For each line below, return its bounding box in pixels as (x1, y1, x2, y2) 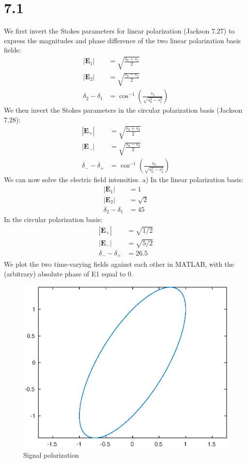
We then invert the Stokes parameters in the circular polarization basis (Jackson (4, 105, 243, 115)
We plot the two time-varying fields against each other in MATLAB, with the (4, 259, 234, 269)
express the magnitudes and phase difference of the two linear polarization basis (4, 35, 241, 45)
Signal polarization (23, 450, 79, 460)
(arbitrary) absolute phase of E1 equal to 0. (4, 268, 133, 278)
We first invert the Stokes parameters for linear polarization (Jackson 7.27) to (4, 26, 235, 36)
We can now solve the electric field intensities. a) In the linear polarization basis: (4, 174, 244, 185)
